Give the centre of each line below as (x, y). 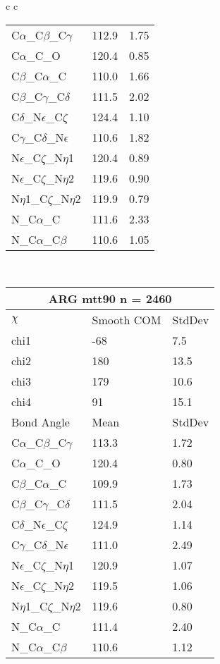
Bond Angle (41, 422)
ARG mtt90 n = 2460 (110, 299)
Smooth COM (127, 320)
